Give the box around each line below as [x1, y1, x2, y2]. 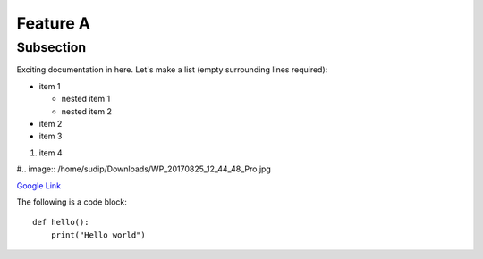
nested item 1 [61, 94, 111, 104]
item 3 [38, 130, 63, 142]
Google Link [16, 180, 62, 191]
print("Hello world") [50, 230, 147, 240]
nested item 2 [61, 105, 112, 116]
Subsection [16, 39, 87, 55]
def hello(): [32, 217, 89, 228]
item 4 [38, 147, 63, 158]
